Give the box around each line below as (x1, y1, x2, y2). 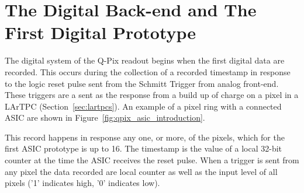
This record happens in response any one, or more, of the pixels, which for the (5, 131, 285, 143)
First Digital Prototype (5, 20, 196, 44)
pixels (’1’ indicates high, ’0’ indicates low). (5, 177, 160, 189)
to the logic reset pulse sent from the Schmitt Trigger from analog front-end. (5, 77, 279, 89)
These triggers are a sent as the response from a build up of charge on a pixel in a (5, 89, 299, 101)
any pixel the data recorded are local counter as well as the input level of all (5, 165, 278, 177)
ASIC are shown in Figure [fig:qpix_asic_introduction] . (5, 111, 205, 124)
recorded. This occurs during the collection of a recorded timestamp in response (5, 65, 291, 78)
